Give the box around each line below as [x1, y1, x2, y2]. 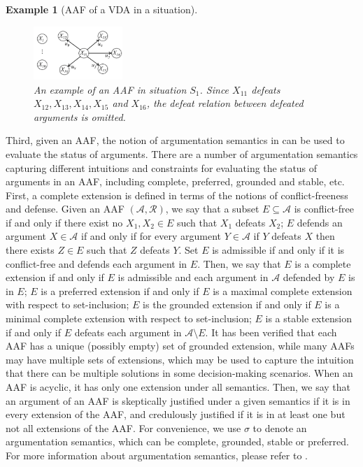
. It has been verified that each [205, 324, 337, 339]
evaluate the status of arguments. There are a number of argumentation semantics [6, 146, 358, 161]
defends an [297, 215, 343, 229]
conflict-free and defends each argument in [6, 256, 187, 271]
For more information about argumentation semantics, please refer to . [6, 447, 308, 462]
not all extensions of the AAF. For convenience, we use [6, 420, 241, 435]
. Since [199, 82, 229, 96]
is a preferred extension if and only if [41, 283, 199, 298]
